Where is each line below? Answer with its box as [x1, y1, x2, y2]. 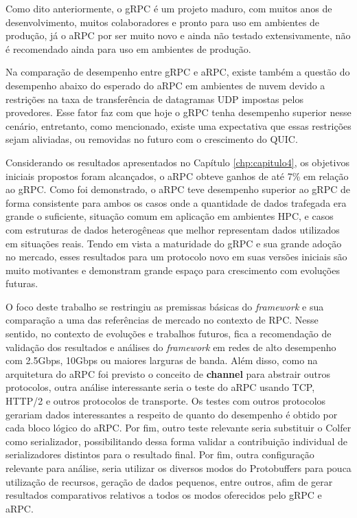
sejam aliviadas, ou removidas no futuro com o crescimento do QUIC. [5, 132, 298, 146]
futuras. [5, 276, 38, 291]
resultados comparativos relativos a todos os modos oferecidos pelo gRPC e [5, 488, 322, 502]
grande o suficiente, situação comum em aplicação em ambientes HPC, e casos [5, 209, 334, 223]
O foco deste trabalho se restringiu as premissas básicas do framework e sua [5, 299, 324, 313]
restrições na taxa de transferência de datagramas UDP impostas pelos [5, 91, 303, 106]
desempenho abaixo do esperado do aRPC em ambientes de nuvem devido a [5, 78, 325, 92]
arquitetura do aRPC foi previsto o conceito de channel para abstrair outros [5, 366, 330, 381]
